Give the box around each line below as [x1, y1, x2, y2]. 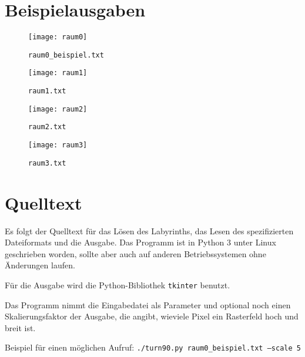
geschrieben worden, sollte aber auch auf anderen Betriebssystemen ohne [5, 247, 266, 260]
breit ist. [5, 321, 36, 334]
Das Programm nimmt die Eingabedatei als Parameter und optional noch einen [5, 298, 291, 311]
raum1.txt [28, 87, 66, 96]
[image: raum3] [28, 141, 88, 150]
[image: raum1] [28, 69, 88, 78]
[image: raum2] [28, 105, 88, 113]
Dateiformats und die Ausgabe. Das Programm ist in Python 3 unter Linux [5, 236, 276, 248]
